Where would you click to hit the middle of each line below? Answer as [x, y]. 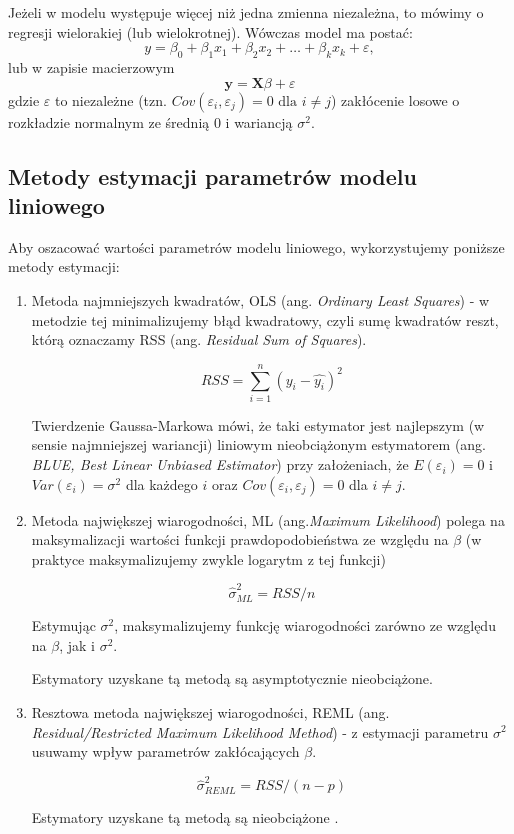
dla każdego [161, 483]
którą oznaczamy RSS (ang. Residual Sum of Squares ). [199, 339]
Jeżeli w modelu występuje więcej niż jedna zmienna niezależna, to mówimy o [246, 12]
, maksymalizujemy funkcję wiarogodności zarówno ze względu [305, 625]
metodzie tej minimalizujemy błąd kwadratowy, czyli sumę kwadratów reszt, [265, 319]
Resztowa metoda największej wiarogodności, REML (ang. [210, 711]
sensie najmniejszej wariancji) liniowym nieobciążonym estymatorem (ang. [258, 444]
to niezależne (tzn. [110, 99]
